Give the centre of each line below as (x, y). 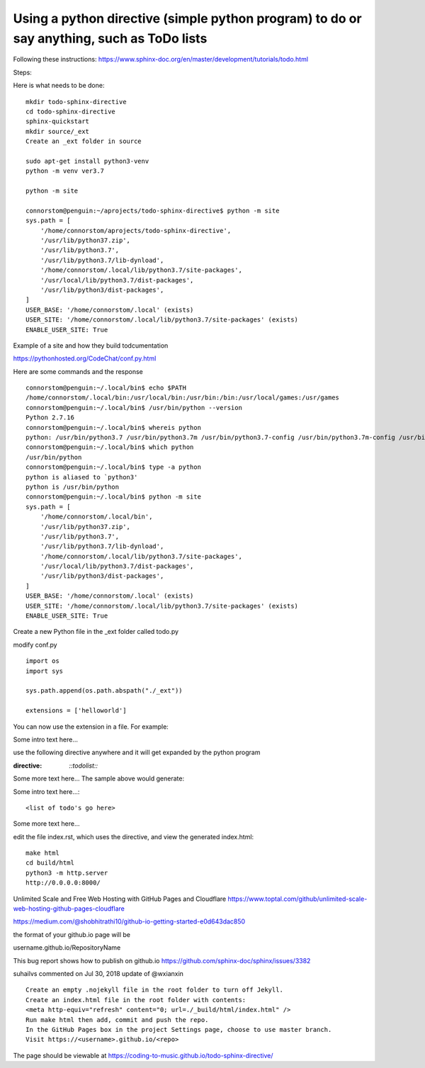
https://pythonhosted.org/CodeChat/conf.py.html (85, 358)
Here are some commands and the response (78, 371)
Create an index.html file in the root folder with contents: (136, 1000)
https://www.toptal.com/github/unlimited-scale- (297, 899)
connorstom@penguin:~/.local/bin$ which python (110, 447)
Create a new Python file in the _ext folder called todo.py (96, 632)
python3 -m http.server (67, 873)
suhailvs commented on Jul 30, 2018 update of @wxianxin (98, 973)
